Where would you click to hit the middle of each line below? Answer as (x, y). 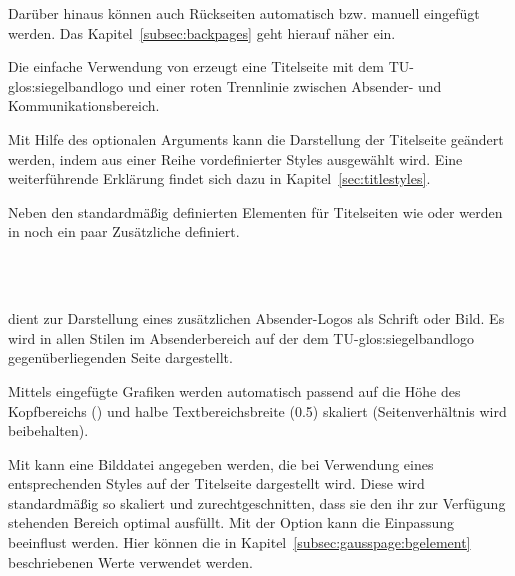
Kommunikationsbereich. (84, 105)
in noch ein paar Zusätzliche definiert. (124, 231)
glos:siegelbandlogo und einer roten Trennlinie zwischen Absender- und (225, 85)
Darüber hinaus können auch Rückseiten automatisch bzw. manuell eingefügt (244, 13)
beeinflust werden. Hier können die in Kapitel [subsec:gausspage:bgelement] (239, 542)
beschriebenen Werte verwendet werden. (130, 561)
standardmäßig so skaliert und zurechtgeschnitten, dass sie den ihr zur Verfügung (257, 502)
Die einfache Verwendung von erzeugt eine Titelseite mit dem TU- (211, 66)
